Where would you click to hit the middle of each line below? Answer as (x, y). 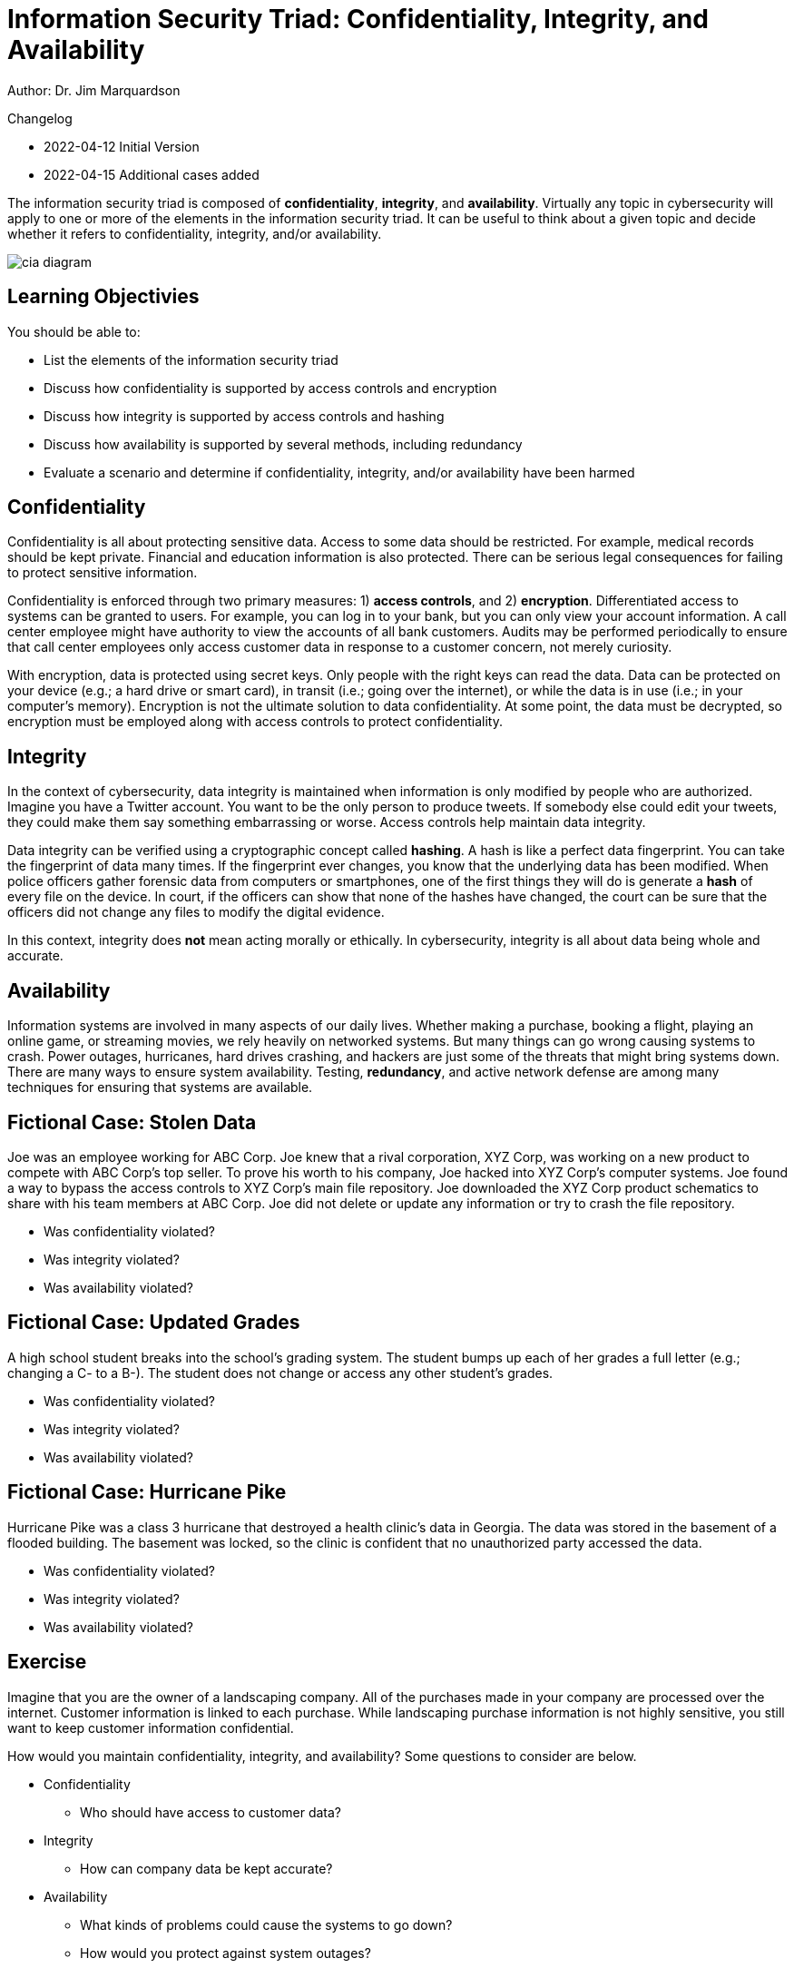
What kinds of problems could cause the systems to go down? (266, 1924)
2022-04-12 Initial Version (122, 146)
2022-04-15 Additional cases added (152, 174)
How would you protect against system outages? (225, 1953)
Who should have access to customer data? (211, 1812)
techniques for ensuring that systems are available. (160, 1087)
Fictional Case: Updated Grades (154, 1323)
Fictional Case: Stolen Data (132, 1122)
